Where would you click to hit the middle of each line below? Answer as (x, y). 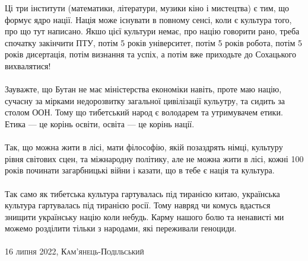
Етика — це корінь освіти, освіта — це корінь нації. (100, 123)
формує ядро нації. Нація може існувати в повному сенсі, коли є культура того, (148, 19)
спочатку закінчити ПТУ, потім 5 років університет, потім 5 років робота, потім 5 (154, 42)
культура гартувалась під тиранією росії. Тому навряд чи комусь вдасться (138, 205)
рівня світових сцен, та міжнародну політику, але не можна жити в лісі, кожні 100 (154, 158)
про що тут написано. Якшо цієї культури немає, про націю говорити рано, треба (152, 31)
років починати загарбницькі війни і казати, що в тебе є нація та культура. (140, 170)
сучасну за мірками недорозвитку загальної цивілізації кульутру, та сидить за (145, 100)
